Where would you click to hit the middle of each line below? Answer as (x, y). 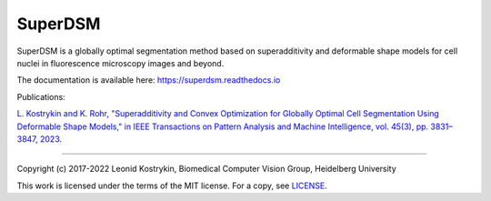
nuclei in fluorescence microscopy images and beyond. (120, 63)
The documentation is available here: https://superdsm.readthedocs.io (149, 80)
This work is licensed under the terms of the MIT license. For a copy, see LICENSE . (172, 186)
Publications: (41, 96)
